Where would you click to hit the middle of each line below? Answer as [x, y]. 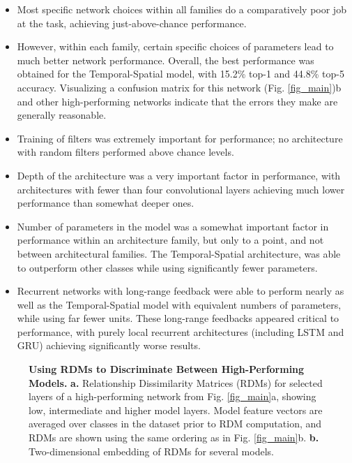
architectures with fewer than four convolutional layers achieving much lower [181, 189]
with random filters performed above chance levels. [125, 152]
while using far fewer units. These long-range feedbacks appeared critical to [178, 318]
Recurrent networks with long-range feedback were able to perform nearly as [181, 291]
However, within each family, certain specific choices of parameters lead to [175, 46]
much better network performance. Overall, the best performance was [166, 60]
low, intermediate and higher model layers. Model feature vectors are [176, 410]
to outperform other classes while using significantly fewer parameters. [167, 267]
